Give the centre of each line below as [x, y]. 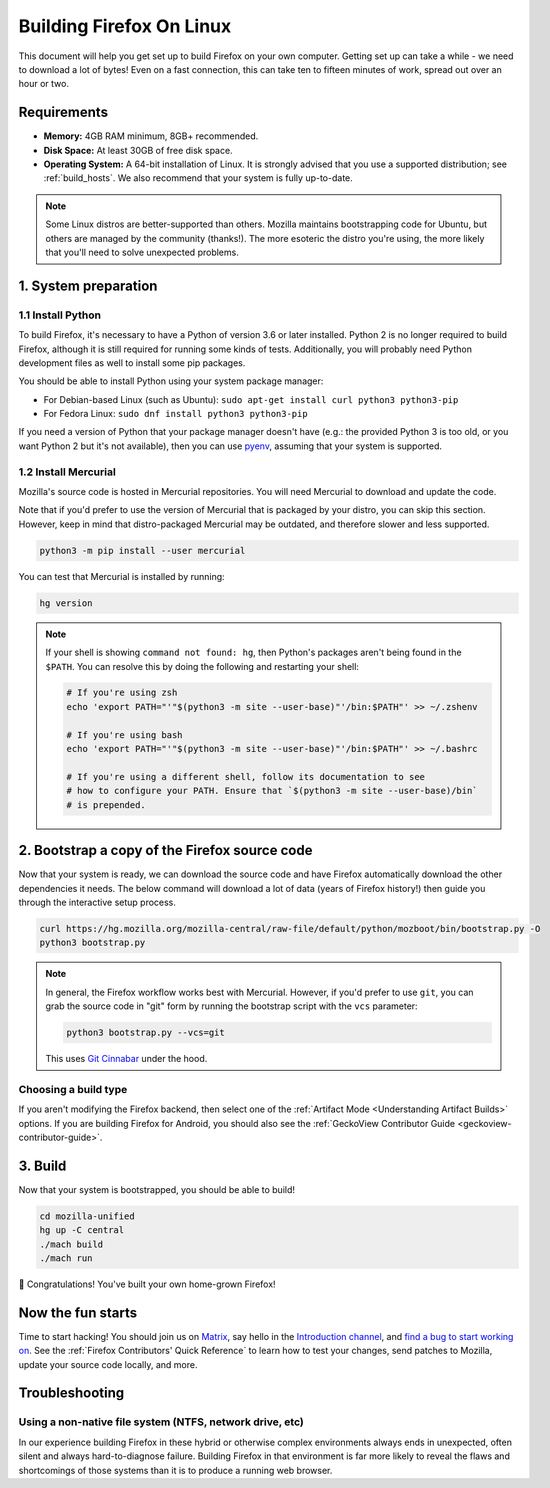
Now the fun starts [78, 1312]
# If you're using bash [125, 734]
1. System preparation [88, 285]
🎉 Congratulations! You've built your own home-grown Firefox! [147, 1284]
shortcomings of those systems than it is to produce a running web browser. [175, 1470]
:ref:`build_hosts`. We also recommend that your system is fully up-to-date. [198, 178]
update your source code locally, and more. [108, 1364]
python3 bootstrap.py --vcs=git [145, 1033]
